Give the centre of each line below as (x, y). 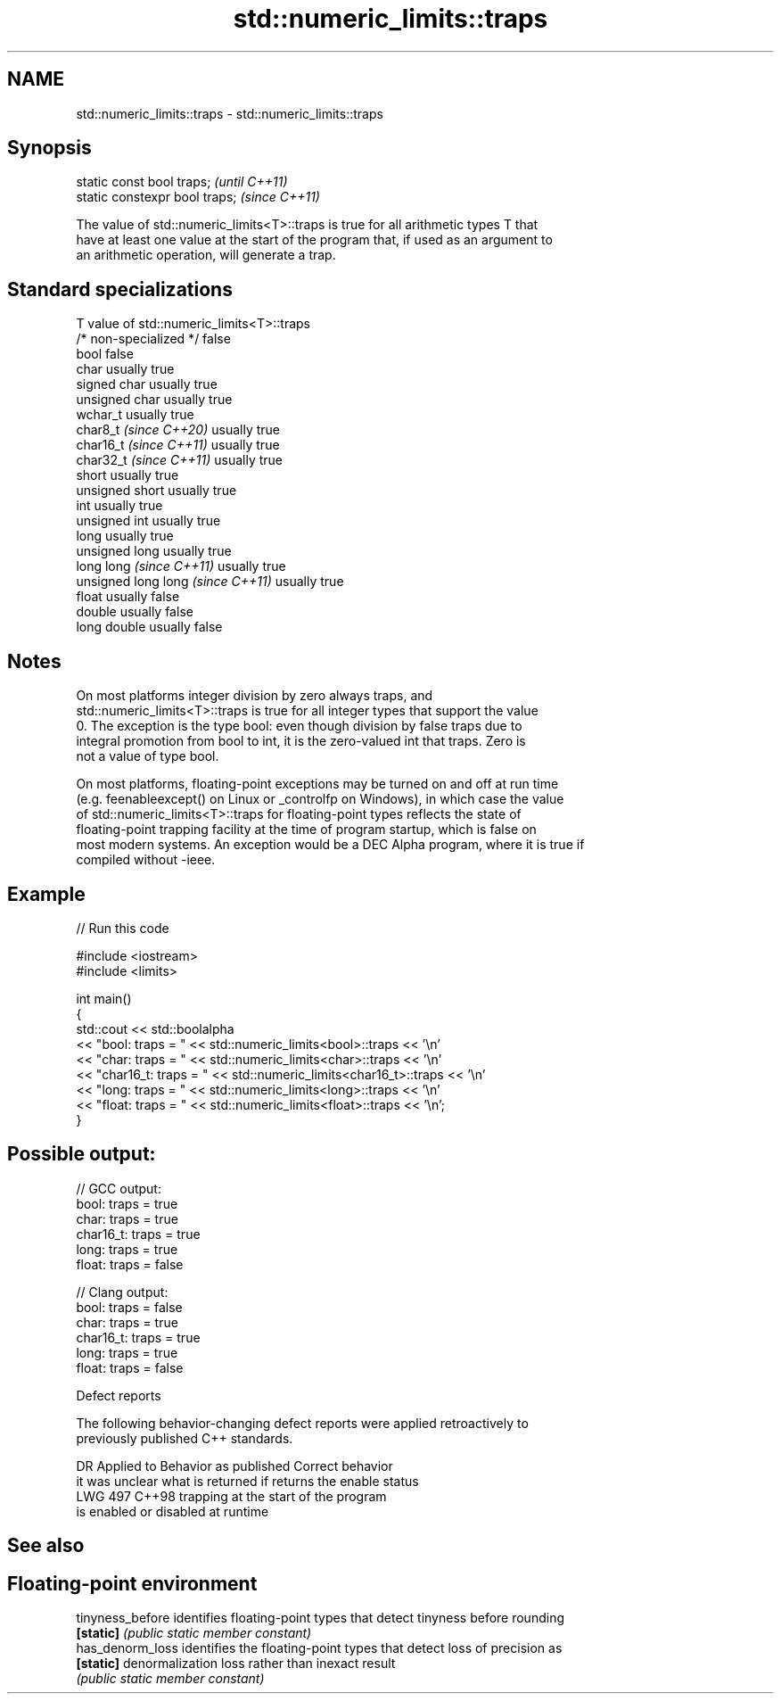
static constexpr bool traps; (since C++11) (198, 197)
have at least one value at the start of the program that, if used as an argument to (314, 240)
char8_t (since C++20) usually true (178, 430)
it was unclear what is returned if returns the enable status (247, 1481)
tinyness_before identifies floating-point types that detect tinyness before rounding (320, 1618)
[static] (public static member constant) (194, 1633)
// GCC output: (119, 1188)
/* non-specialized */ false (153, 339)
